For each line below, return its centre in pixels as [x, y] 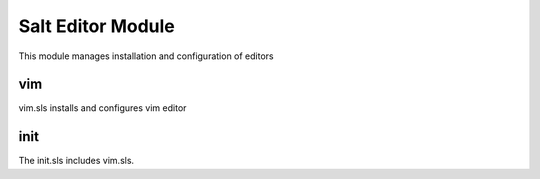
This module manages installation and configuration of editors [146, 56]
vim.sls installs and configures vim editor [102, 108]
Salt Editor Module [96, 26]
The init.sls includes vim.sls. [76, 161]
